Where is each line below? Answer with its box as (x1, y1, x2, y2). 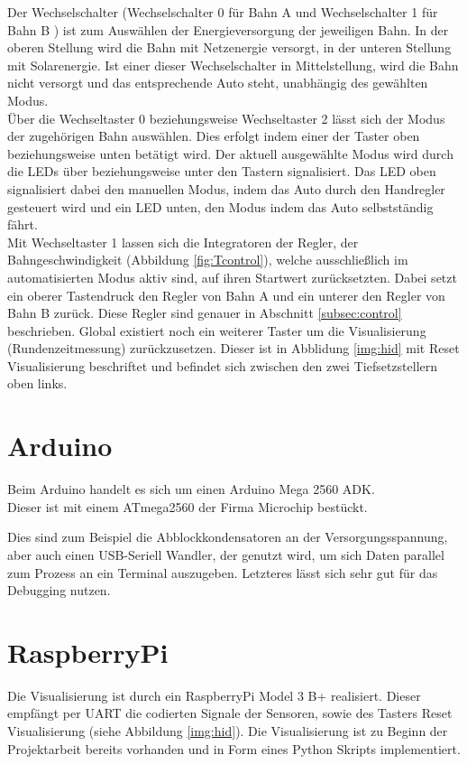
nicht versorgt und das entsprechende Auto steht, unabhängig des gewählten (7, 73, 428, 92)
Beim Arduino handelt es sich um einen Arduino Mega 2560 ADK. (7, 480, 375, 498)
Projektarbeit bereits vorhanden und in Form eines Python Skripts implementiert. (7, 739, 461, 758)
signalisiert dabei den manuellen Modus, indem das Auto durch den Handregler (7, 179, 445, 198)
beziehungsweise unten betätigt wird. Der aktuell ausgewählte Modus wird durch (7, 144, 453, 163)
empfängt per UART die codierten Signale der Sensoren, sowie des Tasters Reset (7, 703, 453, 722)
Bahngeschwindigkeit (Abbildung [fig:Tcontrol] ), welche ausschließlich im (7, 250, 408, 269)
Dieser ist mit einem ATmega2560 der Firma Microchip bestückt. (7, 497, 368, 516)
